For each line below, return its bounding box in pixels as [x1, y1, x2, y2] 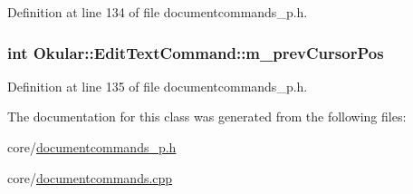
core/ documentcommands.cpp [7, 168, 173, 187]
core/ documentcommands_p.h [7, 138, 177, 156]
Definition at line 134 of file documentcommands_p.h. [7, 3, 308, 21]
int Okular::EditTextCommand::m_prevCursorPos [7, 41, 384, 63]
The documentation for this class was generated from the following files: [7, 107, 407, 126]
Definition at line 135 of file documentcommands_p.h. [7, 76, 308, 95]
